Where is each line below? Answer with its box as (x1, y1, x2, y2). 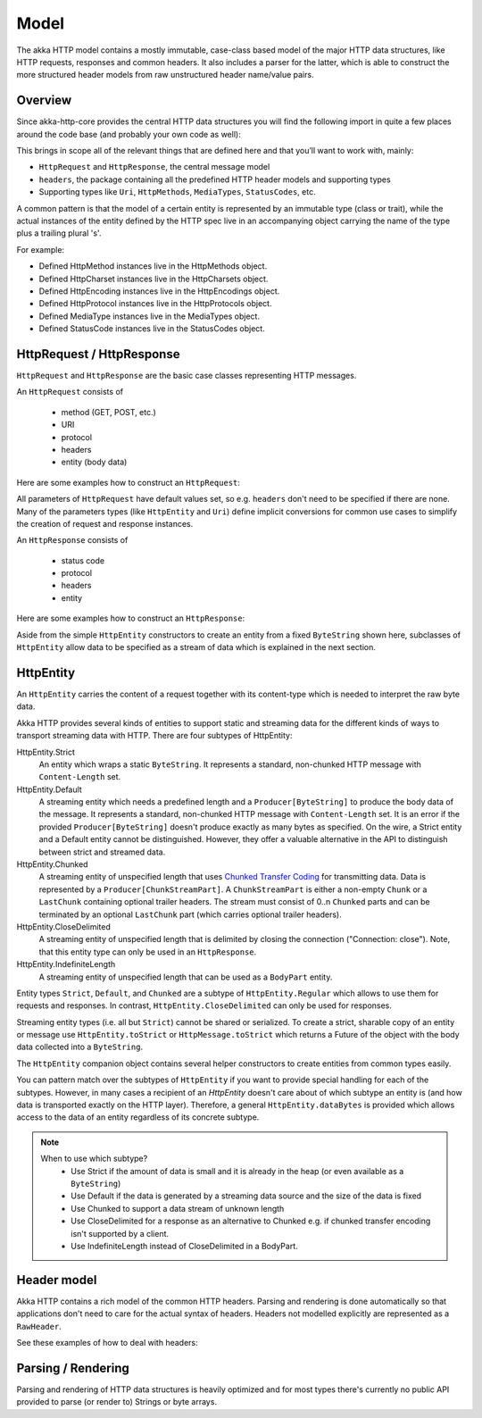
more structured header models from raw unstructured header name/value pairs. (16, 70, 314, 80)
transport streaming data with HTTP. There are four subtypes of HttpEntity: (16, 730, 293, 741)
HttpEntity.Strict (16, 747, 76, 757)
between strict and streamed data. (38, 847, 166, 857)
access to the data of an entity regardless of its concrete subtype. (16, 1112, 260, 1122)
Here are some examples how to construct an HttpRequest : (16, 477, 241, 488)
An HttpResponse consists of (16, 535, 129, 546)
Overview (16, 93, 72, 108)
